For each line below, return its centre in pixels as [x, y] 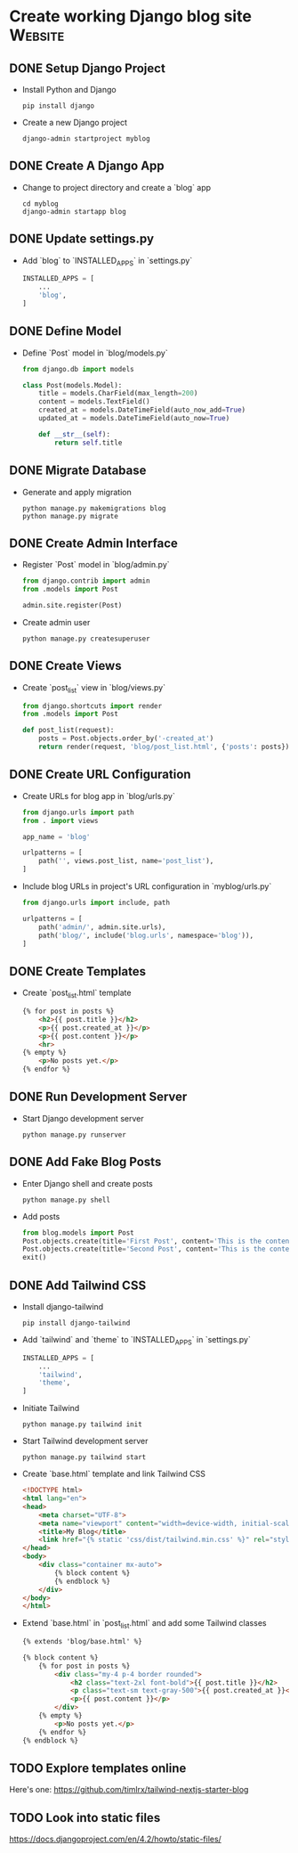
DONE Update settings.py [81, 239]
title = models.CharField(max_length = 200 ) [118, 394]
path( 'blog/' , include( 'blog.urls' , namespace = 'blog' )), [146, 935]
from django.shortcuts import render [92, 706]
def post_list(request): [68, 731]
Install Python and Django [69, 90]
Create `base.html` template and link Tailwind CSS [114, 1474]
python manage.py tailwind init [82, 1424]
